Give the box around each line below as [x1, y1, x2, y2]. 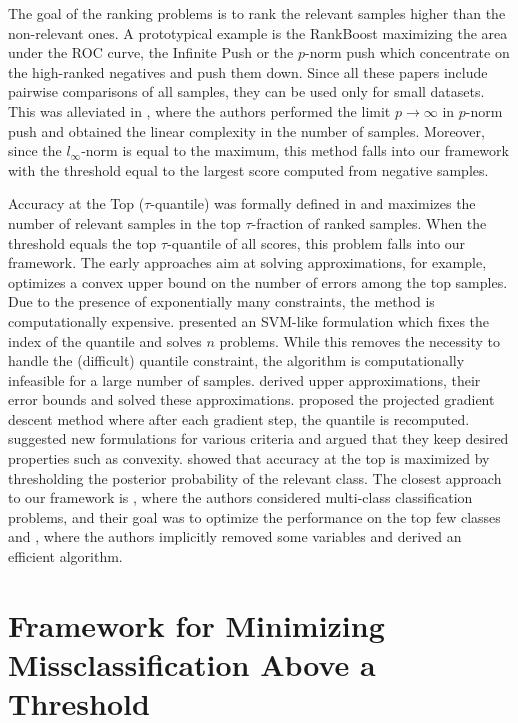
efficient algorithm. [8, 546, 123, 567]
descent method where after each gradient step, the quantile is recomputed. [8, 408, 470, 429]
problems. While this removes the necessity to [219, 330, 500, 351]
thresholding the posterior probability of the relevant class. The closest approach [8, 467, 502, 488]
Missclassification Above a [8, 644, 376, 684]
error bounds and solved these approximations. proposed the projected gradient [8, 389, 495, 410]
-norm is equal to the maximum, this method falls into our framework [81, 140, 509, 161]
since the [8, 140, 62, 161]
